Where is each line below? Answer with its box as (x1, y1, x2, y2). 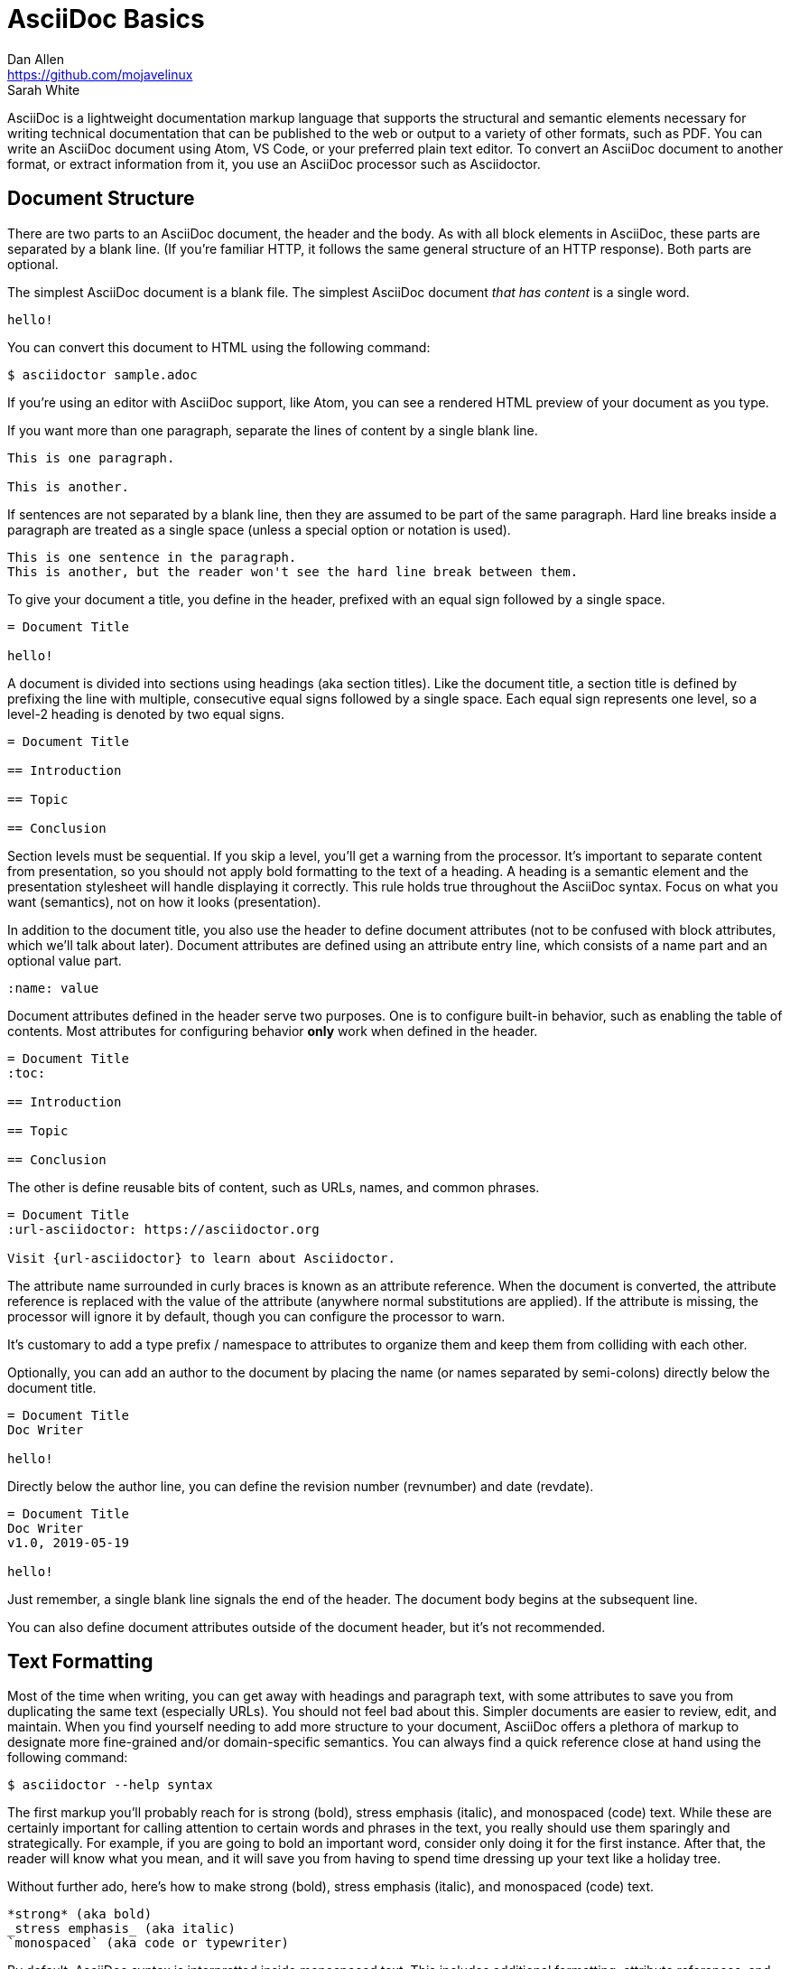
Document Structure (7, 187, 195, 210)
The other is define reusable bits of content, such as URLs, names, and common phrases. (7, 1179, 540, 1195)
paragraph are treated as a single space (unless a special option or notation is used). (7, 521, 511, 537)
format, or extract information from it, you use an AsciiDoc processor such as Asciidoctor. (7, 155, 541, 172)
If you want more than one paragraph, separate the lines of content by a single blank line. (7, 422, 538, 438)
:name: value (7, 980, 99, 995)
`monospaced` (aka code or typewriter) (7, 1936, 289, 1951)
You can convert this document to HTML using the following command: (7, 339, 431, 355)
